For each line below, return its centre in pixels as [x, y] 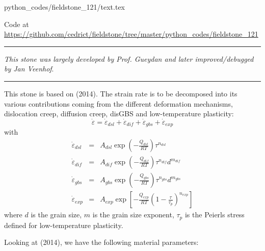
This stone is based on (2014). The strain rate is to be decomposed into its [121, 93]
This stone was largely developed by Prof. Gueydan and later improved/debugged [129, 58]
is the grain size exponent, [133, 215]
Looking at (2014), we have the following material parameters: [101, 242]
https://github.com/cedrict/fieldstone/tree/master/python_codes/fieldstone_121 [131, 34]
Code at [17, 24]
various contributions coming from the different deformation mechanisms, [118, 103]
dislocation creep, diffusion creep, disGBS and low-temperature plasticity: [119, 114]
